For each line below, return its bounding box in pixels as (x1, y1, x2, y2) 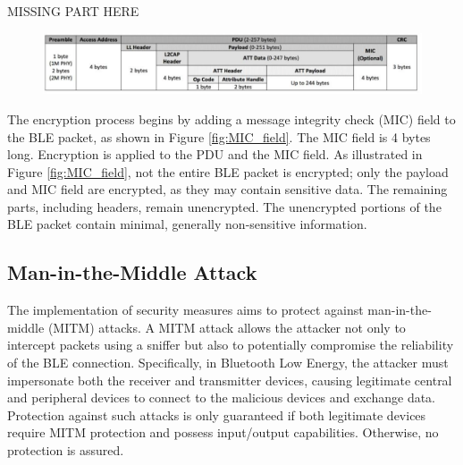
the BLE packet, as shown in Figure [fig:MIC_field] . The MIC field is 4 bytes (7, 127, 431, 146)
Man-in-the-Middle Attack (7, 258, 257, 286)
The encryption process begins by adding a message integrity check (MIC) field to (7, 109, 456, 128)
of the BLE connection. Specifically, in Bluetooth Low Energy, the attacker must (7, 353, 449, 372)
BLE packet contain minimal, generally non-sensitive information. (7, 215, 367, 233)
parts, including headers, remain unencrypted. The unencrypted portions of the (7, 197, 442, 216)
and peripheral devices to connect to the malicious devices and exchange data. (7, 388, 436, 407)
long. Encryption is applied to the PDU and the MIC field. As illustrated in (7, 145, 423, 164)
